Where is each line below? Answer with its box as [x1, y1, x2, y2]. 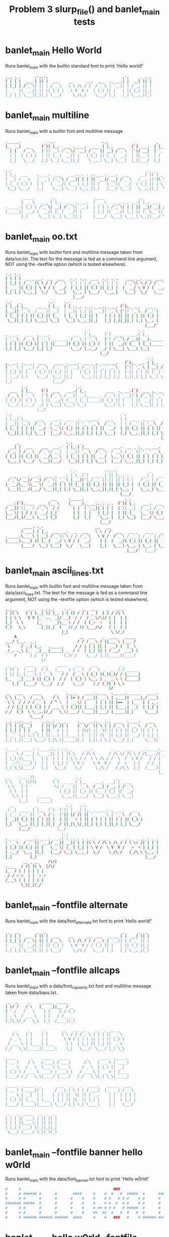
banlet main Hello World [5, 44, 102, 58]
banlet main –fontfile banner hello [5, 1147, 143, 1160]
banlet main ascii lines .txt [5, 565, 104, 578]
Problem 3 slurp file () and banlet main [9, 4, 160, 17]
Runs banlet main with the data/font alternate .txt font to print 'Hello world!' [5, 918, 152, 925]
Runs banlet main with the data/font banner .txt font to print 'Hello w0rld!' [5, 1175, 149, 1183]
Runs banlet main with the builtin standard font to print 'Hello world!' [5, 63, 144, 70]
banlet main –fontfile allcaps [5, 965, 120, 978]
